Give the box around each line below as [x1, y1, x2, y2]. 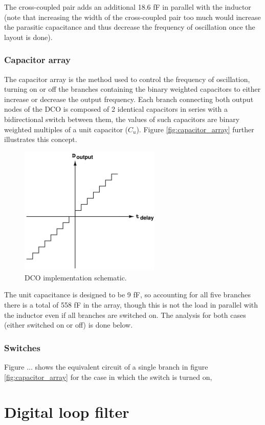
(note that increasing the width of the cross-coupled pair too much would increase [4, 11, 261, 22]
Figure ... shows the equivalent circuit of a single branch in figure [4, 361, 208, 372]
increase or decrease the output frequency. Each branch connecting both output [4, 93, 254, 104]
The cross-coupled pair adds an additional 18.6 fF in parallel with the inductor [4, 2, 251, 12]
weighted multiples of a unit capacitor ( [4, 124, 128, 134]
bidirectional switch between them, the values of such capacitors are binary [4, 113, 240, 124]
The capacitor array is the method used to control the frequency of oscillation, [4, 73, 250, 84]
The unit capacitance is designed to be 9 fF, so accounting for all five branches [4, 289, 251, 300]
